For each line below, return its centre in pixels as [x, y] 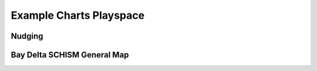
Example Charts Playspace [78, 15]
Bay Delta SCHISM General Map [70, 55]
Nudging [27, 36]
